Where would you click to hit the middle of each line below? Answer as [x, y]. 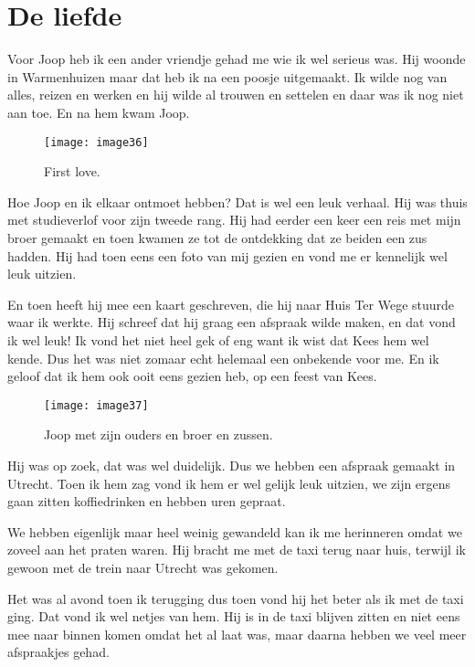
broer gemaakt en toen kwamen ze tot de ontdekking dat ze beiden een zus [217, 237]
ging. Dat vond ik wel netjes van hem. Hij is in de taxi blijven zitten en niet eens [234, 616]
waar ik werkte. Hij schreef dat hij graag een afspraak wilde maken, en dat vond [232, 322]
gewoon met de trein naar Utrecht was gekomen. [143, 567]
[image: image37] [96, 405]
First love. [72, 171]
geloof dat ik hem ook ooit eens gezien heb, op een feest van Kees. [192, 376]
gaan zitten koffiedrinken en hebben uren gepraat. [147, 501]
